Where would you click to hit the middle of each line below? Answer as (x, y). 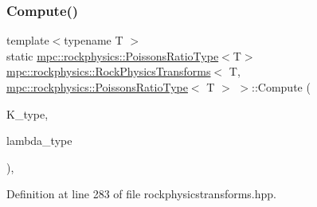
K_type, (27, 113)
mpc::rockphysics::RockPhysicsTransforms (109, 71)
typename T (94, 40)
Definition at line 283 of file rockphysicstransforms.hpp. (141, 194)
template (28, 40)
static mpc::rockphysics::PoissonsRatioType (113, 55)
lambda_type (39, 141)
